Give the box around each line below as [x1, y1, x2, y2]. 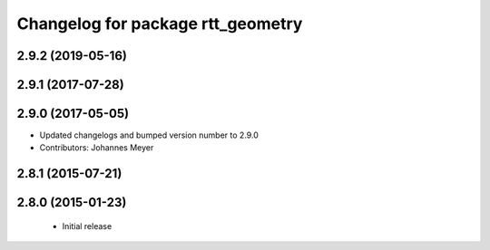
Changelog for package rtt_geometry [16, 14, 303, 34]
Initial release [62, 220, 113, 231]
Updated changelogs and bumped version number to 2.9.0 [39, 130, 259, 140]
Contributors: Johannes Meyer [39, 142, 154, 153]
